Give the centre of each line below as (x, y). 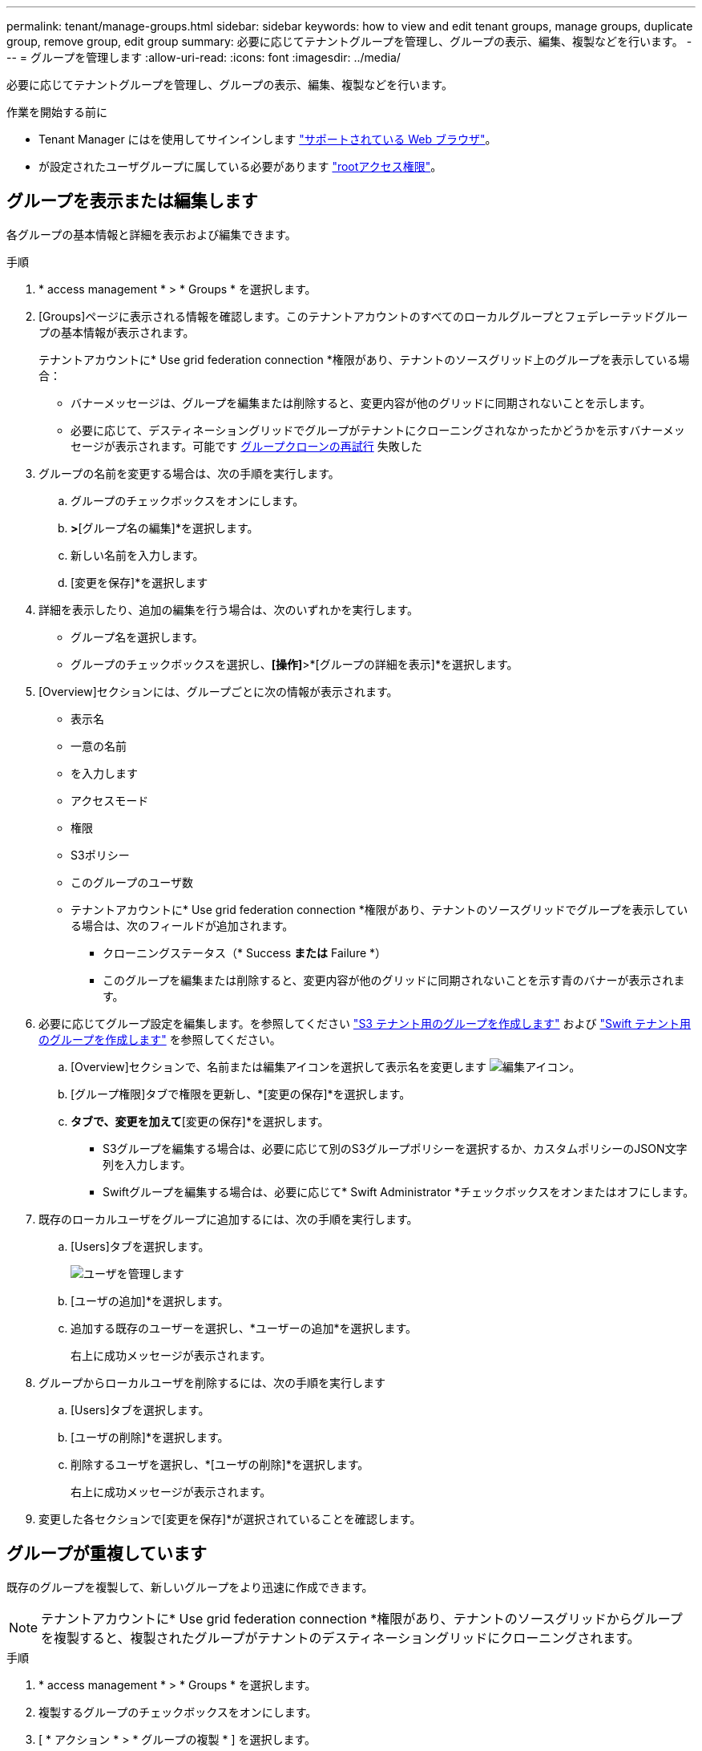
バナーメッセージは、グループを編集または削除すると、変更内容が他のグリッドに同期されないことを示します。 (361, 402)
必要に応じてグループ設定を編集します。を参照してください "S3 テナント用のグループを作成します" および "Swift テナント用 (365, 1023)
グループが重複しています (107, 1554)
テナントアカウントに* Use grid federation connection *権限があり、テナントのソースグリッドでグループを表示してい (379, 909)
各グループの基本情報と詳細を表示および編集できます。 (151, 234)
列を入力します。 (147, 1164)
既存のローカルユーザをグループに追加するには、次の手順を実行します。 (228, 1219)
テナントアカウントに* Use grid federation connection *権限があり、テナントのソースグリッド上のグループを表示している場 (364, 359)
